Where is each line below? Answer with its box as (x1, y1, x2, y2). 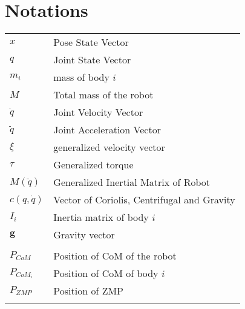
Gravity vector (53, 228, 115, 242)
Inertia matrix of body (53, 210, 149, 225)
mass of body (53, 70, 109, 84)
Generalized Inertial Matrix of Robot (53, 175, 211, 190)
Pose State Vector (53, 35, 129, 49)
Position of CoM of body (53, 266, 158, 281)
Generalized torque (53, 158, 134, 172)
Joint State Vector (53, 53, 131, 67)
